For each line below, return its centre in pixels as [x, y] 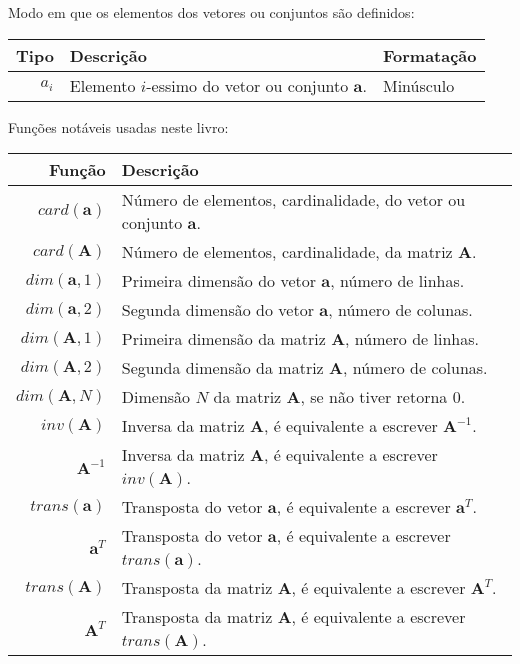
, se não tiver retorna [374, 397]
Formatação [429, 55]
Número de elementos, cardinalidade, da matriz [287, 252]
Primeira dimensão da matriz [223, 339]
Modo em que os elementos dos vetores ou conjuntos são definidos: [211, 12]
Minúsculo [418, 85]
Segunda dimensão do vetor [217, 310]
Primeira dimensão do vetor [219, 281]
